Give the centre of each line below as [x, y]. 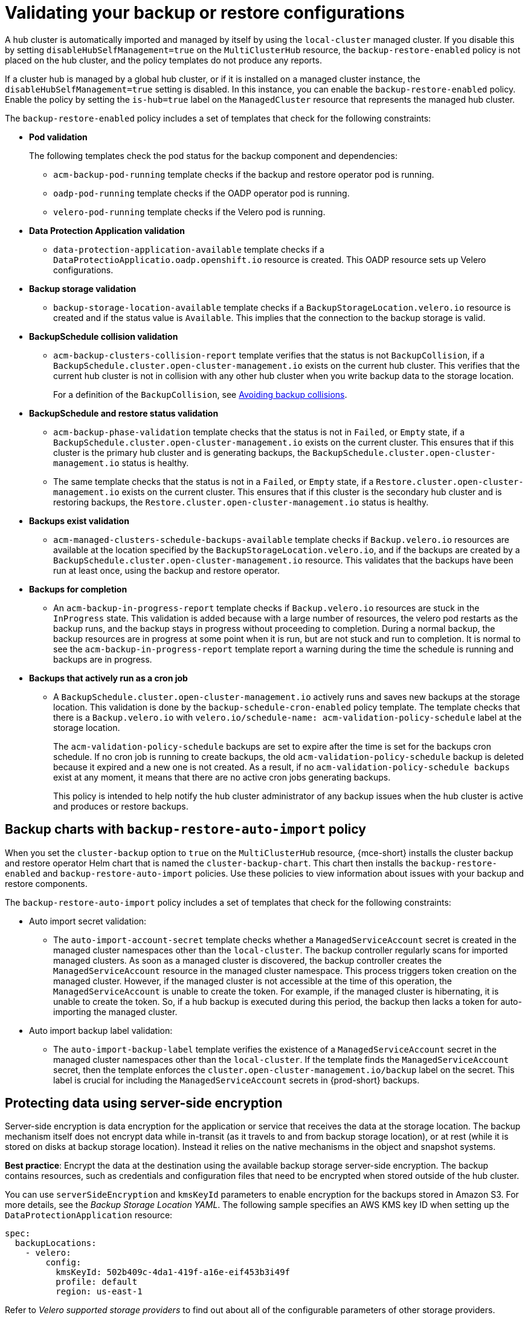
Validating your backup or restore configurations [205, 13]
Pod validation [58, 137]
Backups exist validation [79, 521]
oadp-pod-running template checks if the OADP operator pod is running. [201, 193]
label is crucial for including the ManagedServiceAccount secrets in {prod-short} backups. [237, 1080]
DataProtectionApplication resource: [89, 1215]
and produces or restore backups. [121, 806]
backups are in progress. [103, 659]
